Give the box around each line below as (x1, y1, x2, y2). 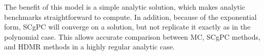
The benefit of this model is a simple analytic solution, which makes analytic (4, 2, 246, 12)
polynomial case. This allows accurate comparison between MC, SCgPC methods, (4, 31, 260, 42)
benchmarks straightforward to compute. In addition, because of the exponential (4, 11, 257, 22)
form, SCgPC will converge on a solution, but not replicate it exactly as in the (4, 21, 251, 32)
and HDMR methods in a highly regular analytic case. (4, 41, 175, 52)
